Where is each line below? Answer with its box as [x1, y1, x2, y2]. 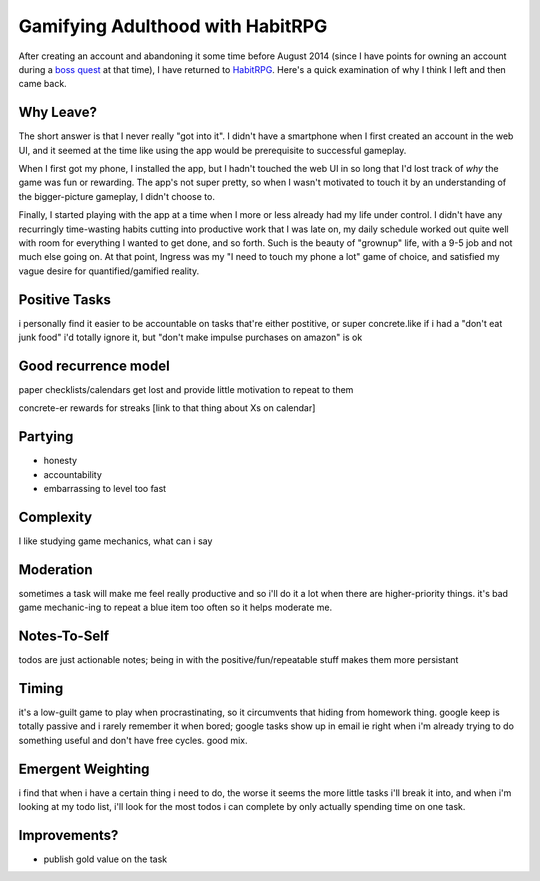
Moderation [18, 561, 93, 578]
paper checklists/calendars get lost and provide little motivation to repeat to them [18, 383, 354, 395]
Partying [18, 428, 74, 445]
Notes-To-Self [18, 628, 110, 645]
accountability [43, 468, 102, 480]
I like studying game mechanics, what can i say [18, 535, 213, 547]
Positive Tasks [18, 291, 112, 308]
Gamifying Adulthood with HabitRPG [18, 15, 328, 37]
